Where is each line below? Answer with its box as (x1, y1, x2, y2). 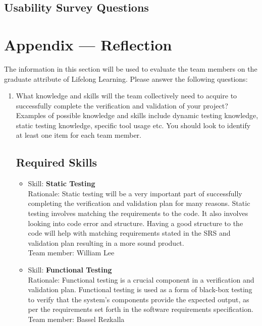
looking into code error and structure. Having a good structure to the (28, 218, 243, 228)
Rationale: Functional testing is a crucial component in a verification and (28, 274, 254, 285)
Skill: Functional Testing (28, 264, 112, 275)
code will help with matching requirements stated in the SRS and (28, 228, 231, 238)
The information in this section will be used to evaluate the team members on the (4, 63, 257, 74)
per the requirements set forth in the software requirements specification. (28, 304, 253, 314)
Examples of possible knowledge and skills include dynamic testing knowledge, (16, 110, 258, 121)
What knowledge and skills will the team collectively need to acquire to (16, 90, 237, 101)
